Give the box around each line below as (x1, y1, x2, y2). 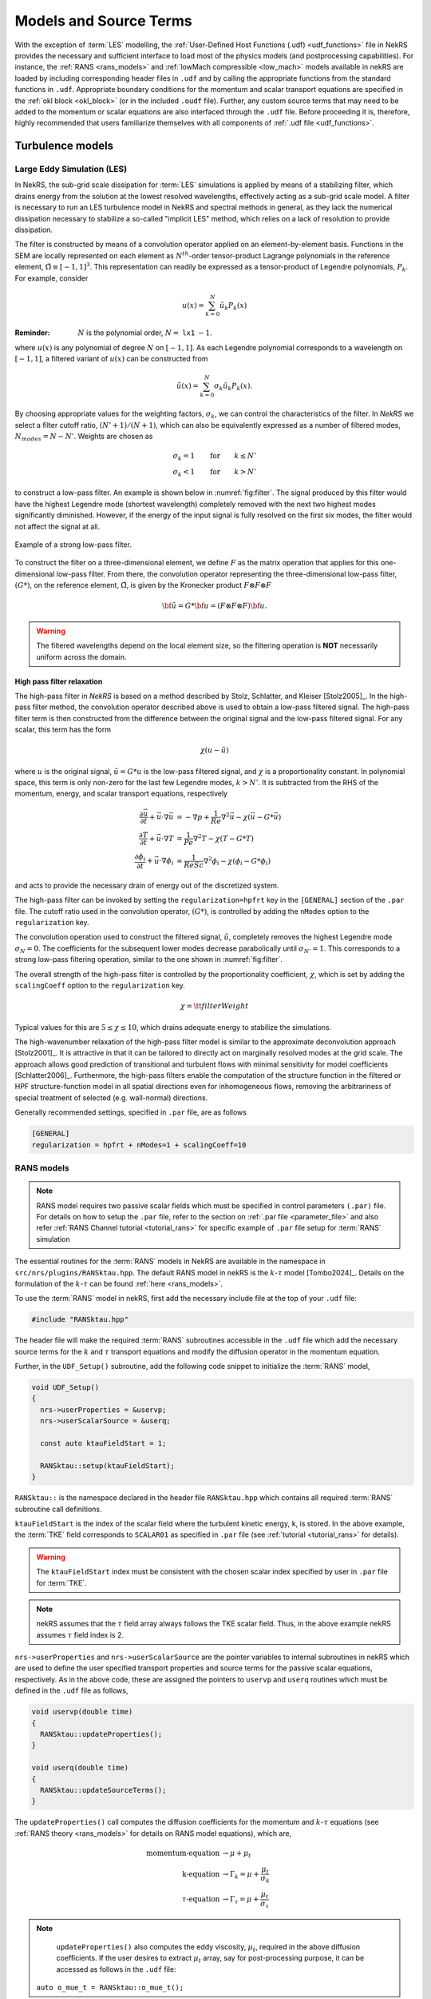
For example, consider (14, 273, 89, 283)
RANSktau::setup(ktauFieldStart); (40, 1461, 176, 1470)
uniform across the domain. (36, 652, 127, 661)
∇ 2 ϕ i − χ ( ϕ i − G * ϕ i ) (204, 856, 271, 868)
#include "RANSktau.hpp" (31, 1315, 129, 1324)
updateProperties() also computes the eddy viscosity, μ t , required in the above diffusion (56, 1941, 361, 1953)
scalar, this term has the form (14, 724, 112, 735)
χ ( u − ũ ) (200, 746, 229, 755)
